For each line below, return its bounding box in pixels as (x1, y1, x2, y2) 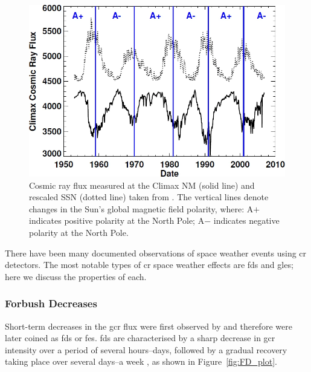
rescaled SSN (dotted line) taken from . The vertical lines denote (29, 191, 269, 203)
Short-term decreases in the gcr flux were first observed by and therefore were (5, 319, 292, 332)
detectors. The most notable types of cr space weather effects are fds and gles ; (5, 258, 293, 271)
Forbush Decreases (5, 296, 97, 311)
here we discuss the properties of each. (5, 270, 147, 282)
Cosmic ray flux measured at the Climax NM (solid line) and (29, 178, 255, 191)
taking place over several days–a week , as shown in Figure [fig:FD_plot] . (5, 355, 277, 368)
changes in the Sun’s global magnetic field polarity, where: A (29, 202, 254, 215)
